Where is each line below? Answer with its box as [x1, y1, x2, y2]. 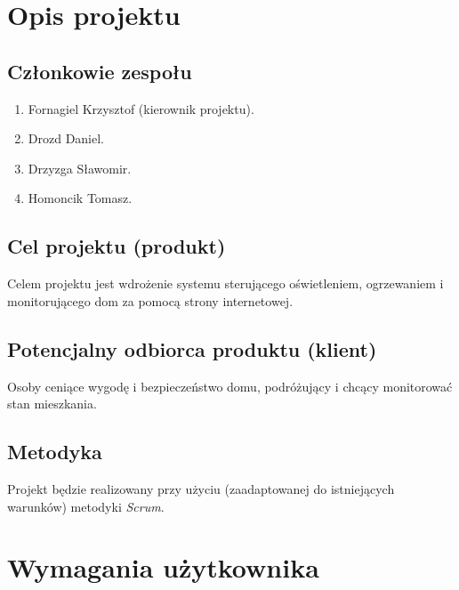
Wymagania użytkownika [7, 549, 319, 586]
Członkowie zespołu [7, 57, 192, 85]
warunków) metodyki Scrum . [7, 497, 165, 515]
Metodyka [7, 438, 102, 465]
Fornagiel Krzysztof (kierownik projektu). [28, 99, 254, 117]
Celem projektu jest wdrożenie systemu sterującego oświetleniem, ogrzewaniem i [7, 274, 444, 293]
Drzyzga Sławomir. [28, 158, 132, 177]
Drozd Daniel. [28, 129, 105, 148]
